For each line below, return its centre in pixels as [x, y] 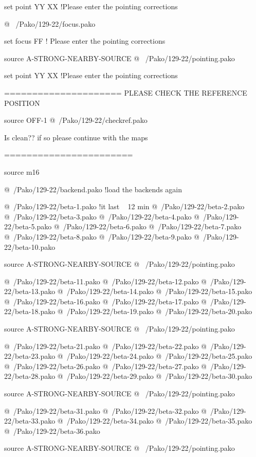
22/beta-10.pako [30, 246]
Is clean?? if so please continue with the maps [76, 137]
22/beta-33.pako [30, 421]
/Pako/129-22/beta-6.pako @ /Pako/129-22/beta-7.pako [152, 226]
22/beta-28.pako [30, 376]
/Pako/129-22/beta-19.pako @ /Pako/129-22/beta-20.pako [159, 311]
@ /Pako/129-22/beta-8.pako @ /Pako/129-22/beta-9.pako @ [102, 236]
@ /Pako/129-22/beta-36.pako [52, 431]
